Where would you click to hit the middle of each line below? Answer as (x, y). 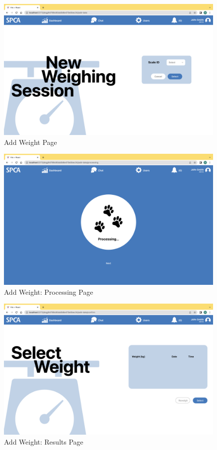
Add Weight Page (31, 142)
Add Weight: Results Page (44, 441)
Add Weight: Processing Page (49, 292)
